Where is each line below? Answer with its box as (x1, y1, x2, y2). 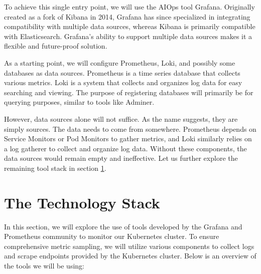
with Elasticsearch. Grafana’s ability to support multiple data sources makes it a (4, 31, 252, 41)
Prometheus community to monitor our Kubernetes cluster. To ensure (4, 231, 219, 241)
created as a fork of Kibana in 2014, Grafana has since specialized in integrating (4, 11, 250, 22)
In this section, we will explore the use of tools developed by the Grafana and (4, 221, 242, 231)
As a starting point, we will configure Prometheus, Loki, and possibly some (4, 57, 235, 68)
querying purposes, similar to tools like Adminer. (4, 97, 155, 107)
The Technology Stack (4, 192, 160, 212)
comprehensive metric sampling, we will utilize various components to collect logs (4, 240, 254, 251)
